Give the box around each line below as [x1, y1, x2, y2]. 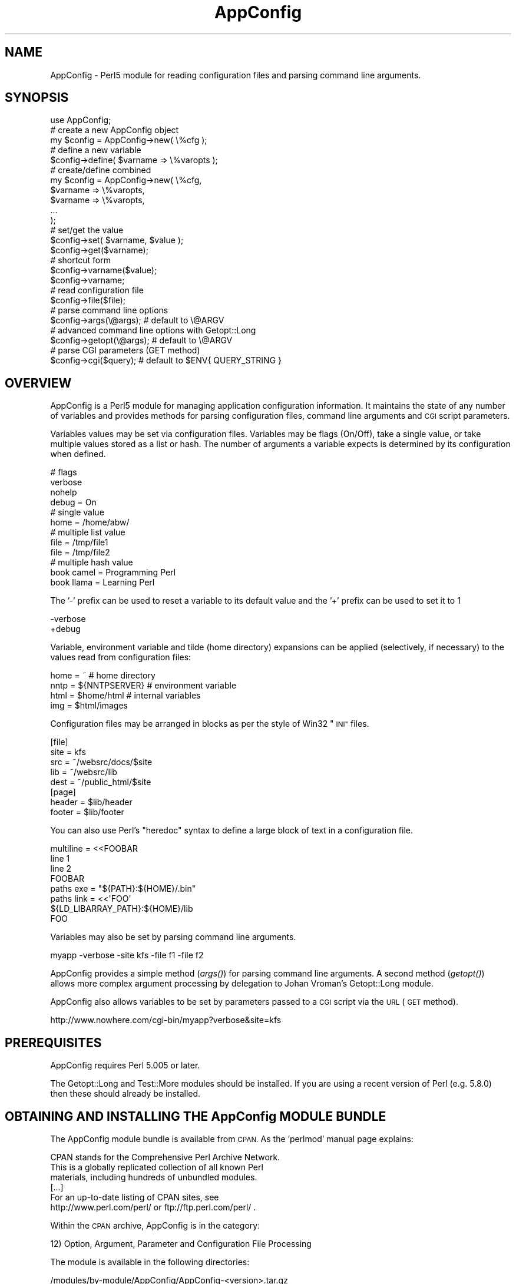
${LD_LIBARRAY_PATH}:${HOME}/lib [50, 904, 193, 914]
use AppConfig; [50, 115, 111, 125]
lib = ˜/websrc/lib [50, 767, 117, 777]
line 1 [50, 853, 70, 864]
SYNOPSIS [5, 90, 69, 105]
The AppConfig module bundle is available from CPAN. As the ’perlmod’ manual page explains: [50, 1133, 414, 1144]
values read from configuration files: [50, 652, 191, 663]
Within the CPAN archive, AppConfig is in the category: [50, 1220, 260, 1230]
